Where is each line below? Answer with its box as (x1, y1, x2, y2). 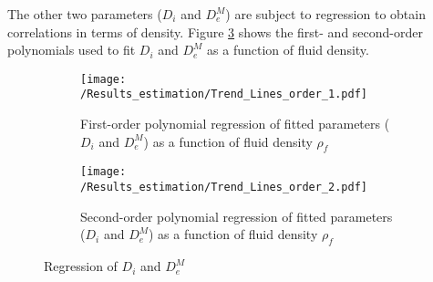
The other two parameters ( (7, 5, 162, 23)
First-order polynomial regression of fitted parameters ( (80, 114, 390, 133)
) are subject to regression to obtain (225, 5, 426, 23)
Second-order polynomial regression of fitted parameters (80, 206, 393, 225)
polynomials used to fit (7, 40, 136, 59)
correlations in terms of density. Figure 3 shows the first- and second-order (7, 22, 423, 41)
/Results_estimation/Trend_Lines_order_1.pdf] (80, 88, 367, 101)
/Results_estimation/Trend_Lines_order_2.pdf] (80, 181, 367, 194)
